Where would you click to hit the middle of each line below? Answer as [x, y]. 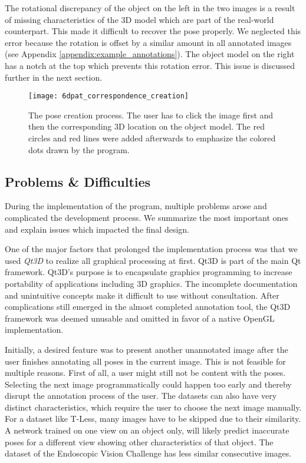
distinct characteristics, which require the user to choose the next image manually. [153, 407]
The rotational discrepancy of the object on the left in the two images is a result [150, 8]
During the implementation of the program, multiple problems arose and [136, 206]
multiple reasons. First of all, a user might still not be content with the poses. [145, 373]
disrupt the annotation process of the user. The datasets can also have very [141, 396]
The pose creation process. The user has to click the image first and [151, 115]
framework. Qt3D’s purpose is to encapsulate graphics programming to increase [149, 272]
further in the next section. [54, 77]
